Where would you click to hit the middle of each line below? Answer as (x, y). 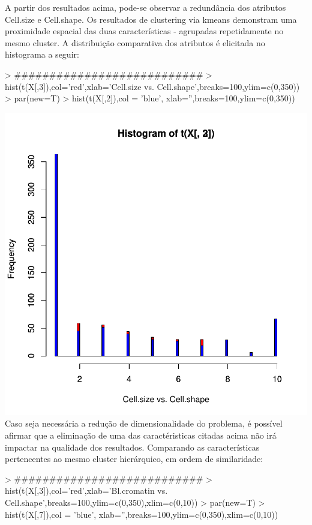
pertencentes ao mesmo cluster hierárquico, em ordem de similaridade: (134, 459)
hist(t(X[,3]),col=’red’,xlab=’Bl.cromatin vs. (86, 490)
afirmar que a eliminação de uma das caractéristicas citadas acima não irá (141, 435)
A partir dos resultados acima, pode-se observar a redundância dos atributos (145, 7)
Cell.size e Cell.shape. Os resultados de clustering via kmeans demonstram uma (151, 19)
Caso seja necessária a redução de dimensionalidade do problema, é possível (144, 423)
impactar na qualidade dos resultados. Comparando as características (132, 447)
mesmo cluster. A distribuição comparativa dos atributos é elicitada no (135, 42)
